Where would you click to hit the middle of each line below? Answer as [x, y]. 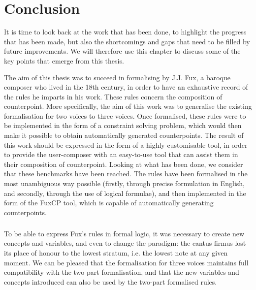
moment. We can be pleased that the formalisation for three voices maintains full [126, 262]
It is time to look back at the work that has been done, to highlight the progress [125, 32]
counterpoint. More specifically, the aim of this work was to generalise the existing [128, 106]
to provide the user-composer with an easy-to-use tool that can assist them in [121, 154]
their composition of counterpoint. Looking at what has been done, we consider [124, 164]
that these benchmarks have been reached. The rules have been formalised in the [126, 174]
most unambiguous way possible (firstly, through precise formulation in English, [125, 183]
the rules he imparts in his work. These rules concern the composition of [113, 96]
